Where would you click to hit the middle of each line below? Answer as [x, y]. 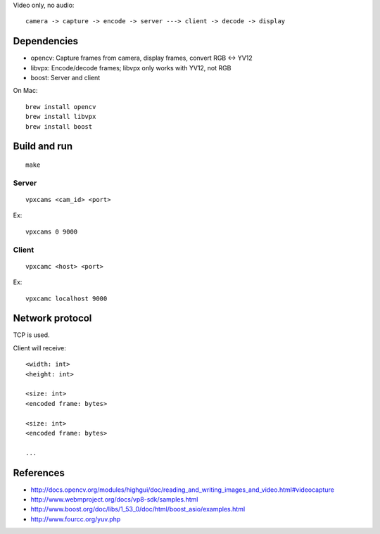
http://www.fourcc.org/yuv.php [76, 519]
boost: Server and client [65, 78]
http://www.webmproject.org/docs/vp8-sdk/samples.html [114, 500]
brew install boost [59, 126]
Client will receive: [40, 348]
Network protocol [52, 318]
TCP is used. [31, 335]
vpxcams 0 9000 [52, 231]
